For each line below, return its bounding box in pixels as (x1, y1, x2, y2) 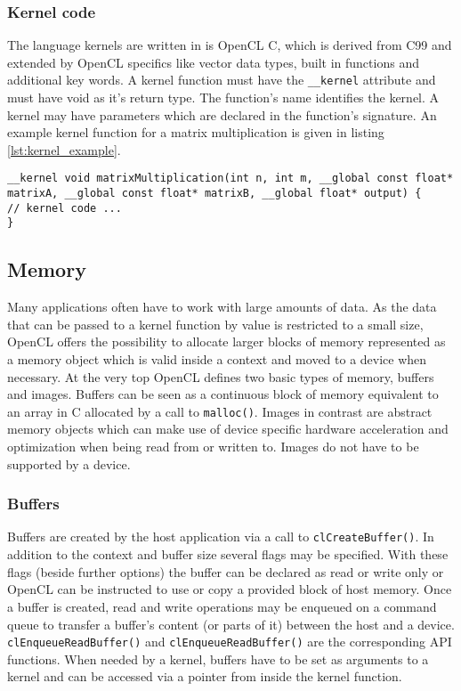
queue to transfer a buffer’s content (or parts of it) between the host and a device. (7, 614, 455, 633)
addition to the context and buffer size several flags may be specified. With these (7, 545, 449, 564)
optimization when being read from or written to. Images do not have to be (7, 437, 419, 456)
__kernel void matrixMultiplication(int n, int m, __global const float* (7, 172, 454, 185)
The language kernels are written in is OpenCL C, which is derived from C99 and (7, 36, 452, 54)
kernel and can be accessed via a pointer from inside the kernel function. (7, 667, 402, 686)
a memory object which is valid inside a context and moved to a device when (7, 350, 427, 369)
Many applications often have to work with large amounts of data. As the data (7, 297, 437, 316)
